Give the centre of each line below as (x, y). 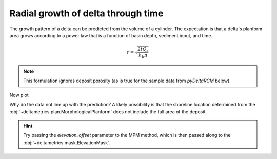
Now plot (19, 95)
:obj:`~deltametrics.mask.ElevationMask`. (67, 142)
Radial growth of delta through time (86, 13)
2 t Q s (143, 50)
